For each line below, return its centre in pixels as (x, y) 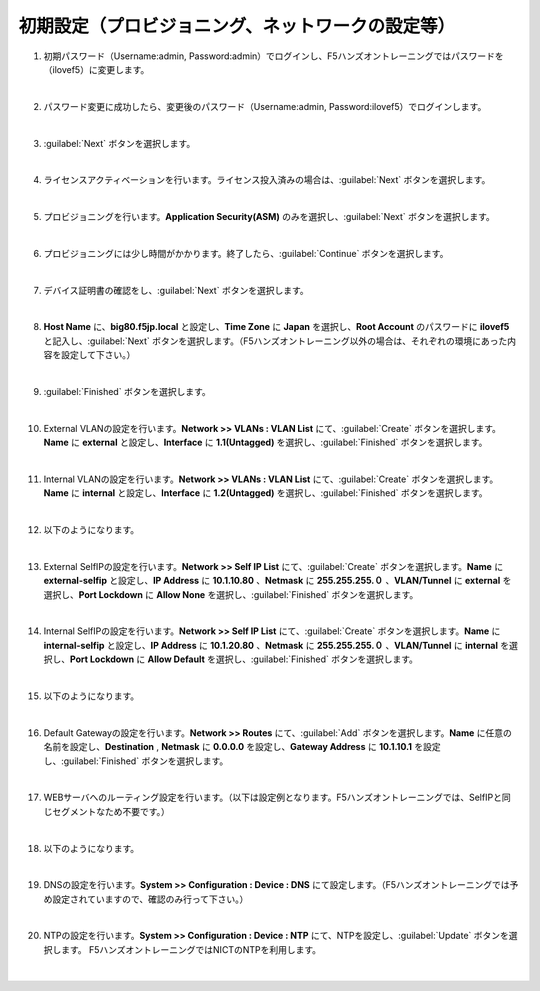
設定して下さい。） (98, 355)
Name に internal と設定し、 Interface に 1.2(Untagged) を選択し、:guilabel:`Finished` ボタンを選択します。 (266, 493)
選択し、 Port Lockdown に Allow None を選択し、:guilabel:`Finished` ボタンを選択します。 (231, 594)
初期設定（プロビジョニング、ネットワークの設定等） (237, 26)
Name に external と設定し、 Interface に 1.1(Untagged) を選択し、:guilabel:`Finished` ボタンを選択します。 (265, 442)
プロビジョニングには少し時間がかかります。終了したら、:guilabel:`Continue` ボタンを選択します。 (246, 253)
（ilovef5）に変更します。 (96, 69)
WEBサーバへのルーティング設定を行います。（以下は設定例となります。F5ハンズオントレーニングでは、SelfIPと (272, 797)
